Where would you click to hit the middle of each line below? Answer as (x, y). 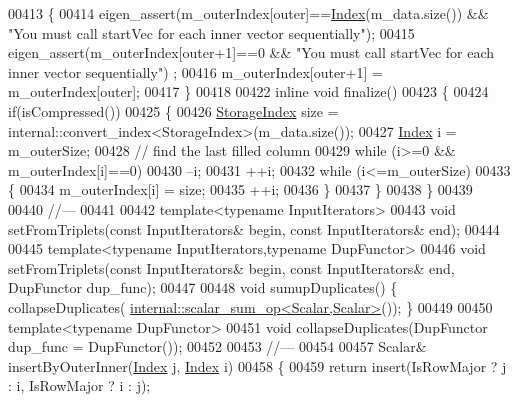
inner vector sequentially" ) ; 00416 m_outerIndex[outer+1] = (195, 71)
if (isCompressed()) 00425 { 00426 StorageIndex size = (173, 110)
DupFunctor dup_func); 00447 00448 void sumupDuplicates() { (203, 287)
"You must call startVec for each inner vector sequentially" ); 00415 (211, 32)
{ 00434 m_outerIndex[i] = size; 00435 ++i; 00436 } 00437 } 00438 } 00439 (240, 189)
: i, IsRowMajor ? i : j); (79, 385)
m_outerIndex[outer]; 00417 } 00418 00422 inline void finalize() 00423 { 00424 (248, 91)
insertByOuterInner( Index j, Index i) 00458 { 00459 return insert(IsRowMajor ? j (257, 365)
